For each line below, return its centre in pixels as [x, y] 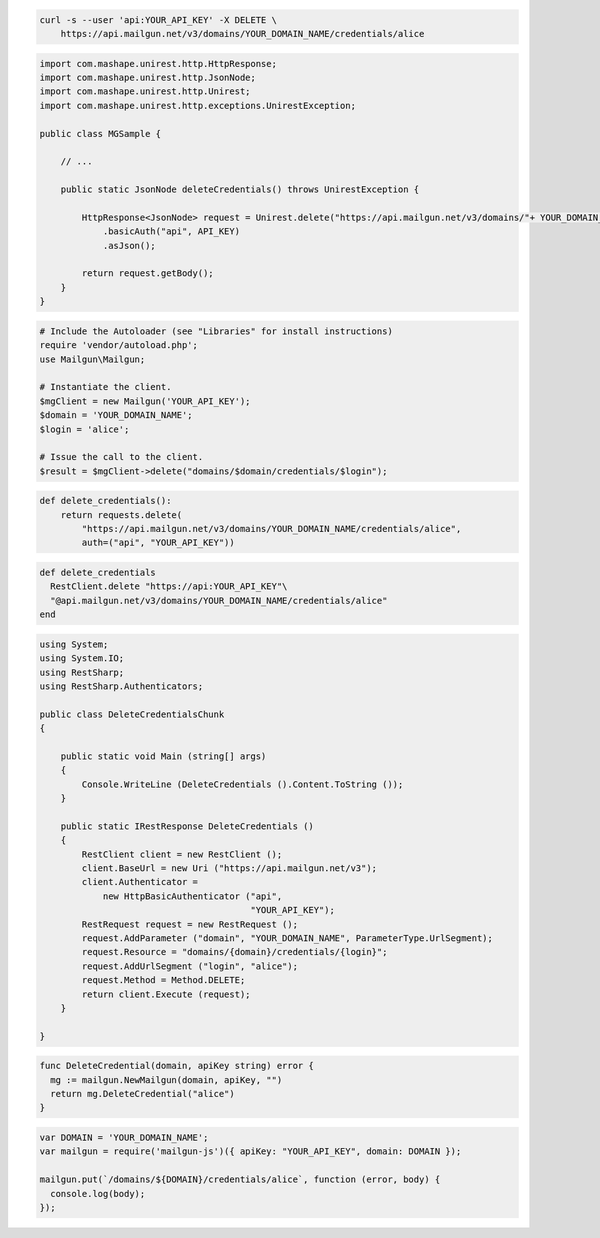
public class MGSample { [100, 133]
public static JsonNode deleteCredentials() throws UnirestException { [240, 189]
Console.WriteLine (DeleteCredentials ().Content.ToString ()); [242, 784]
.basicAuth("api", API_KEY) [171, 231]
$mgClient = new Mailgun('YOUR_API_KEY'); [145, 401]
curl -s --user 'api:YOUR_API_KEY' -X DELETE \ [158, 19]
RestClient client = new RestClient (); [182, 854]
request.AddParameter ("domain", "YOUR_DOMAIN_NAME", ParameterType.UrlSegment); [287, 938]
